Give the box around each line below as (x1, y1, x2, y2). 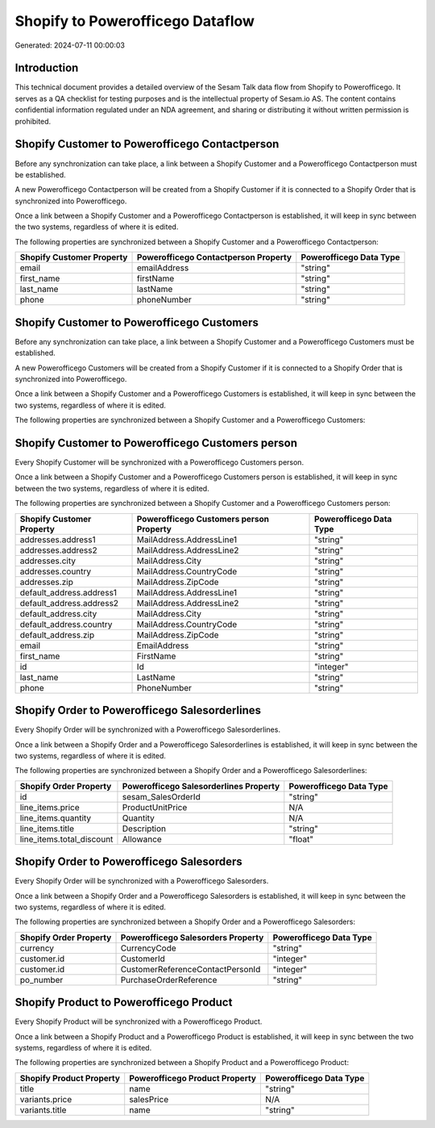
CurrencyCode (120, 942, 176, 954)
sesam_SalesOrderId (122, 791, 201, 802)
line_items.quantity (19, 812, 92, 823)
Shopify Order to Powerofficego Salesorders (14, 855, 243, 869)
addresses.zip (19, 576, 74, 587)
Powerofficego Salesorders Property (120, 932, 264, 943)
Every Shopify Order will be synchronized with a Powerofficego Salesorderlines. (14, 725, 281, 734)
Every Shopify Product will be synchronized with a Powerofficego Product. (14, 1017, 263, 1026)
